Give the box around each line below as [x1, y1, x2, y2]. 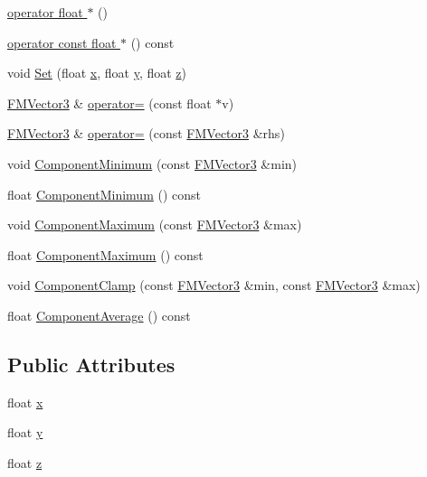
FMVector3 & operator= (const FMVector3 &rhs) [7, 124, 285, 143]
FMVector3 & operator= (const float [7, 93, 212, 112]
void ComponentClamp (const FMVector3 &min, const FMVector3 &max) [7, 276, 421, 295]
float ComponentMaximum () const [7, 245, 204, 264]
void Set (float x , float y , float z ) [7, 63, 187, 82]
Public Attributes [7, 350, 176, 378]
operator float [7, 3, 83, 21]
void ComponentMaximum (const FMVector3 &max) [7, 215, 302, 234]
